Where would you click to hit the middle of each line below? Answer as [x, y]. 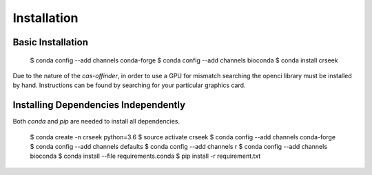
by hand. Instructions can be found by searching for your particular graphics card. [129, 85]
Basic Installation [51, 42]
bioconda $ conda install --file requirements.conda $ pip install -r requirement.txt [145, 156]
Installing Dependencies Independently [99, 105]
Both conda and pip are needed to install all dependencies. [96, 121]
